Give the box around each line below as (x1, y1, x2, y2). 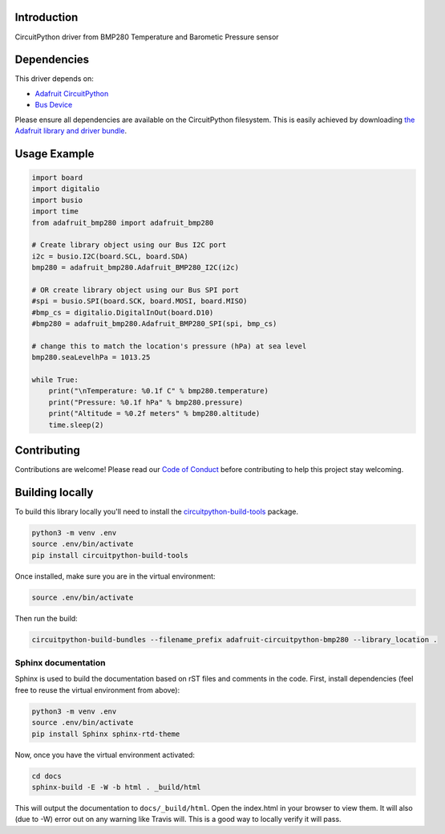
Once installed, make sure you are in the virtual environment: (14, 571, 216, 581)
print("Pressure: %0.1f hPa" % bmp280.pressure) (48, 397, 244, 407)
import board (31, 173, 83, 182)
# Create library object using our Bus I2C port (31, 241, 227, 250)
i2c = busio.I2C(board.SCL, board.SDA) (31, 251, 188, 261)
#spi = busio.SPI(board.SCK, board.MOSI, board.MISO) (31, 297, 248, 306)
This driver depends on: (14, 74, 94, 83)
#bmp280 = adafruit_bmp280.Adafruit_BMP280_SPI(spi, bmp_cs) (31, 319, 277, 328)
